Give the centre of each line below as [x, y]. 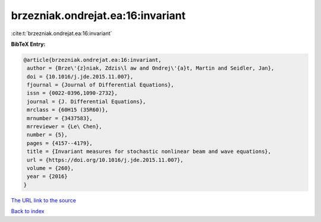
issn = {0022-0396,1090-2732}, [73, 93]
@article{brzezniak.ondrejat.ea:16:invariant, [92, 60]
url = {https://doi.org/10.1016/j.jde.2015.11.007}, [105, 160]
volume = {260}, [51, 168]
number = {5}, [47, 135]
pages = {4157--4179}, [60, 143]
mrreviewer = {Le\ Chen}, [64, 127]
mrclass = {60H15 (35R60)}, [68, 110]
